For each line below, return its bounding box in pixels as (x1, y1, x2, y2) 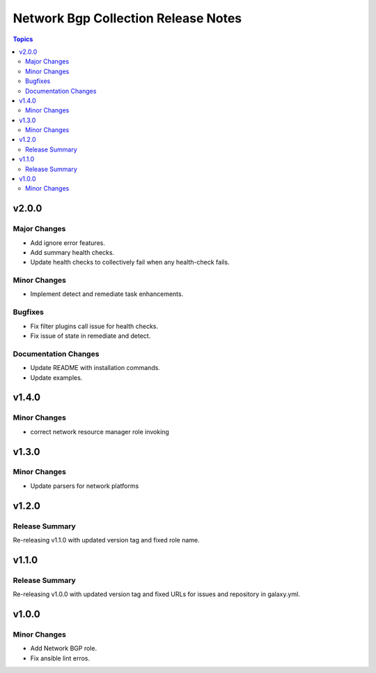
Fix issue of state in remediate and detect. (30, 332, 151, 340)
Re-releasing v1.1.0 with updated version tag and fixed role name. (13, 536, 200, 545)
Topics (13, 35, 33, 43)
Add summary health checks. (30, 248, 115, 256)
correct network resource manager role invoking (30, 427, 170, 436)
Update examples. (30, 374, 83, 382)
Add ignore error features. (30, 238, 106, 247)
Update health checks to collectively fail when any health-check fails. (30, 258, 230, 267)
